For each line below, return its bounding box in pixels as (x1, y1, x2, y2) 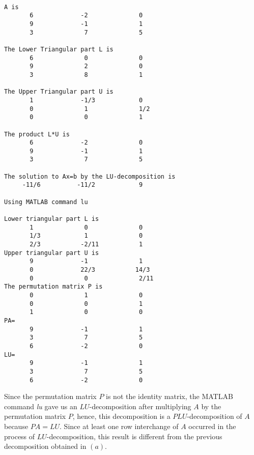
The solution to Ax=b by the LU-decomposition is (4, 173, 176, 180)
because (4, 420, 29, 431)
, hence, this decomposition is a (72, 411, 171, 421)
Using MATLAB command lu (4, 198, 88, 206)
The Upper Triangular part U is (4, 88, 114, 96)
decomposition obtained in (4, 441, 87, 451)
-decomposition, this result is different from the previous (46, 431, 222, 441)
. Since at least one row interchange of (60, 420, 179, 431)
